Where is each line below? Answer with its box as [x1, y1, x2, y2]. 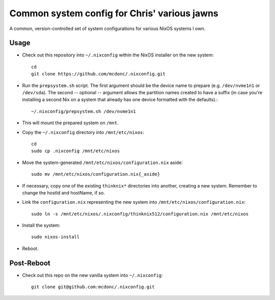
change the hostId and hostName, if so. [22, 189, 105, 196]
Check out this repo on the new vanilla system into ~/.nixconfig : [22, 272, 163, 278]
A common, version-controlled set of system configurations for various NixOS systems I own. [9, 25, 206, 32]
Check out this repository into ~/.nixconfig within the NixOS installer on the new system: [22, 52, 214, 58]
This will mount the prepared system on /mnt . [22, 120, 119, 126]
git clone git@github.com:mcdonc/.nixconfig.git [31, 284, 155, 290]
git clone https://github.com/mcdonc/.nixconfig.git [31, 71, 166, 77]
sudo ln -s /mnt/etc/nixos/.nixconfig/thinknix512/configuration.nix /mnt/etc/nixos [31, 211, 249, 216]
